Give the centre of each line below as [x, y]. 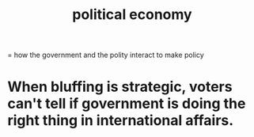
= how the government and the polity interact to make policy [106, 55]
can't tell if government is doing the [127, 104]
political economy [132, 15]
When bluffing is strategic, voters [120, 87]
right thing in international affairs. [121, 121]
